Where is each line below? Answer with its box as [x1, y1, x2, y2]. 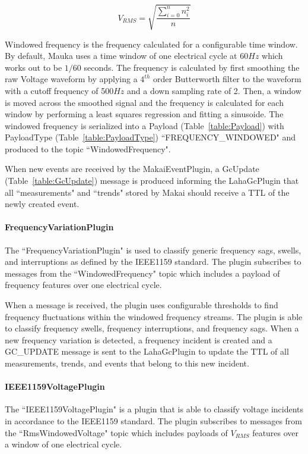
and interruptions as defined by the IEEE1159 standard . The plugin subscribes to [5, 255, 301, 268]
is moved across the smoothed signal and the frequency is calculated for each [5, 96, 284, 108]
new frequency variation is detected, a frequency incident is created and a [5, 333, 272, 346]
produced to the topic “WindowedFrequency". [5, 142, 171, 155]
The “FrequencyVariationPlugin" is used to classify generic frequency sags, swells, [5, 243, 301, 256]
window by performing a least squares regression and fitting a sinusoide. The [5, 108, 284, 120]
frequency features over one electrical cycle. [5, 278, 162, 291]
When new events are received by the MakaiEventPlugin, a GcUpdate [5, 162, 259, 175]
